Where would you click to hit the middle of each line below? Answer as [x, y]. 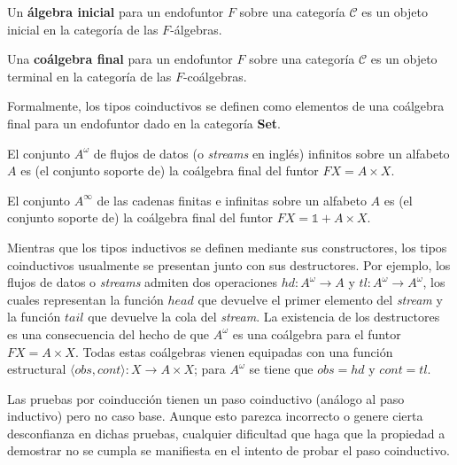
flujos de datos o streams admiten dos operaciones [142, 282]
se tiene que [281, 369]
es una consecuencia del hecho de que [108, 333]
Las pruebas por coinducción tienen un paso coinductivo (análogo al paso [206, 398]
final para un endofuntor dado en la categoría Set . [144, 123]
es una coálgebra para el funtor [317, 333]
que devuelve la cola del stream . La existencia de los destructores [264, 317]
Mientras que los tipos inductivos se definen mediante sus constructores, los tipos [227, 247]
